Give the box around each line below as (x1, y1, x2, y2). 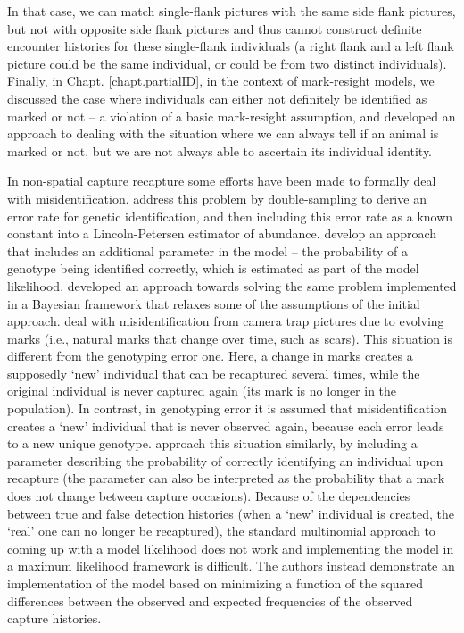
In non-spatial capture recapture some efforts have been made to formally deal (7, 171, 436, 190)
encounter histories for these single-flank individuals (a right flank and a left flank (7, 37, 454, 55)
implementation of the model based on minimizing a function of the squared (7, 574, 424, 592)
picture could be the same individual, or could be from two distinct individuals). (7, 54, 447, 72)
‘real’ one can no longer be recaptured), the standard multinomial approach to (7, 521, 435, 540)
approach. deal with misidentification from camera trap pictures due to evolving (7, 312, 444, 330)
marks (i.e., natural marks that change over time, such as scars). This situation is (7, 329, 453, 347)
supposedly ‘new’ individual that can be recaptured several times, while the (7, 363, 420, 382)
